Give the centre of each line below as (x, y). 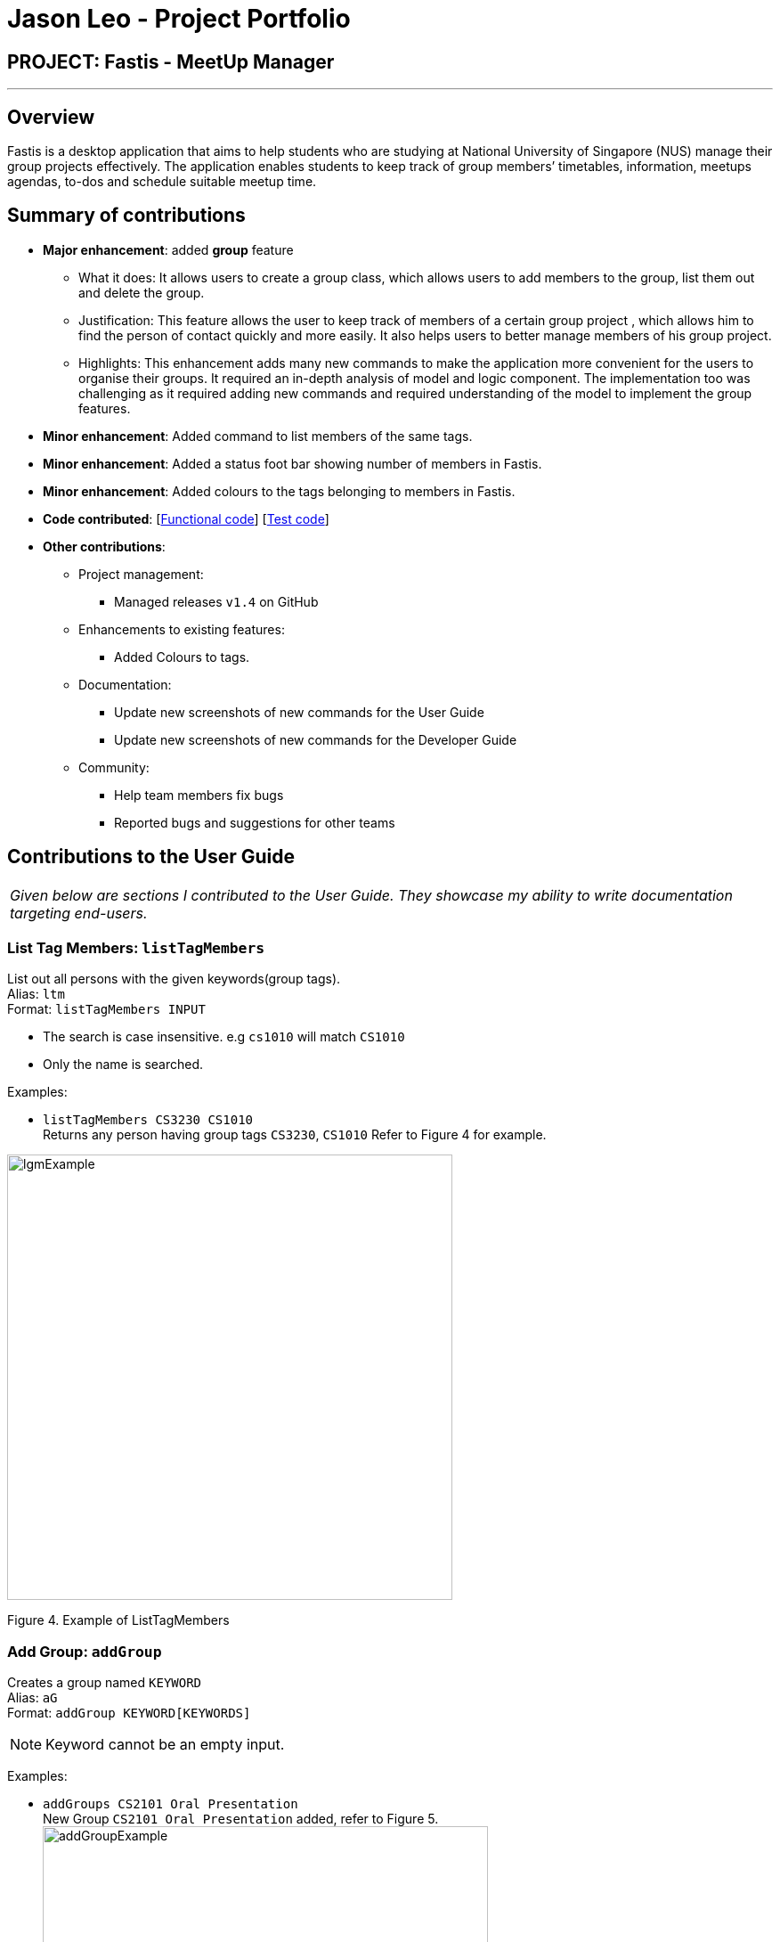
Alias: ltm (36, 994)
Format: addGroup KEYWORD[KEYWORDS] (129, 1713)
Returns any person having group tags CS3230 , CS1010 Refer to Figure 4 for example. (295, 1135)
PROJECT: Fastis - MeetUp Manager (171, 61)
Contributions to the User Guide (151, 857)
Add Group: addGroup (85, 1651)
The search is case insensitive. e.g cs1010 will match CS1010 (224, 1037)
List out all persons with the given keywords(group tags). (174, 979)
